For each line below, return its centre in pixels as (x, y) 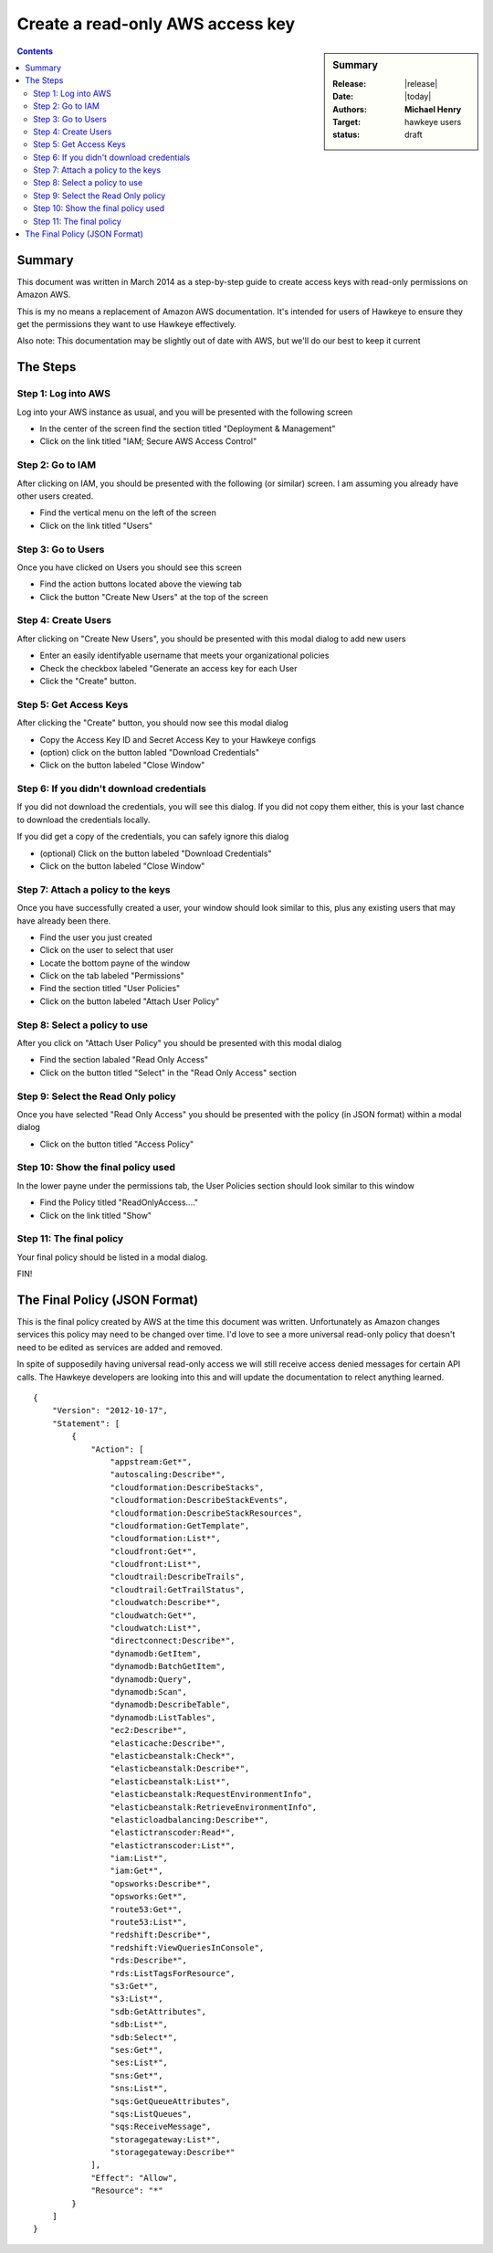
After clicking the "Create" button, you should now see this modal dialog (153, 723)
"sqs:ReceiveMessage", (161, 2127)
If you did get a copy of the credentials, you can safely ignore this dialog (153, 837)
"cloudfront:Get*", (153, 1551)
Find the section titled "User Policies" (110, 989)
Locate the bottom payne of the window (115, 963)
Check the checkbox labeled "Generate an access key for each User (168, 668)
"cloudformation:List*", (165, 1539)
